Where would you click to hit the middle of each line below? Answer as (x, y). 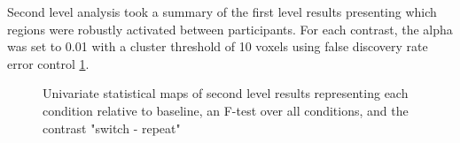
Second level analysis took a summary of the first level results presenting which (222, 11)
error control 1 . (48, 63)
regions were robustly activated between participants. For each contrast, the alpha (230, 29)
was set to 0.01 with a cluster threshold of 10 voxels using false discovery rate (218, 46)
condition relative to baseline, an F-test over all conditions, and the (226, 110)
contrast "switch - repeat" (112, 128)
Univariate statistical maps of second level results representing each (226, 93)
